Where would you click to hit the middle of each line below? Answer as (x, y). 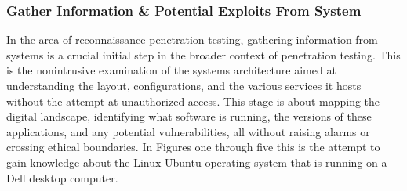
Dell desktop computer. (62, 177)
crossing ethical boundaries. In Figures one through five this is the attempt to (193, 147)
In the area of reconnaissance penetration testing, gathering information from (192, 40)
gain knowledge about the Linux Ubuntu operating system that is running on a (197, 162)
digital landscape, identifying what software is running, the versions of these (189, 116)
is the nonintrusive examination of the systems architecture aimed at (171, 70)
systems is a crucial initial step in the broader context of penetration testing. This (203, 54)
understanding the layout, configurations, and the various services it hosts (184, 85)
